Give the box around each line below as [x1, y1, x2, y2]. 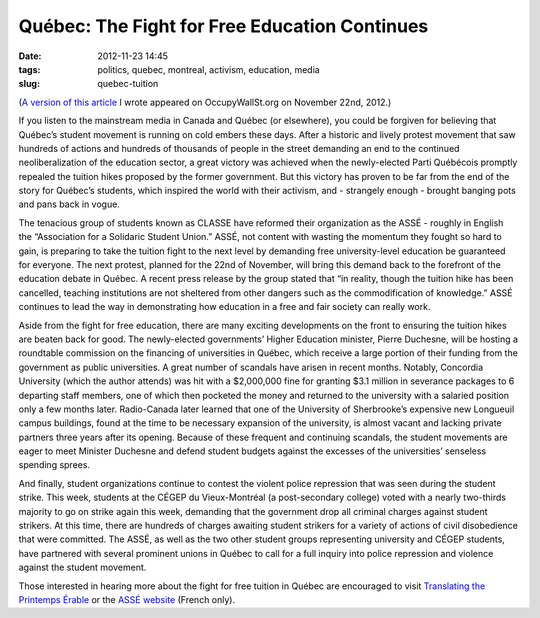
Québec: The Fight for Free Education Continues [18, 15, 429, 37]
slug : [18, 78, 40, 90]
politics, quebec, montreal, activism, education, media [97, 63, 320, 75]
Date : [18, 50, 42, 62]
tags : [18, 63, 41, 75]
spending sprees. [18, 459, 90, 471]
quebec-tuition [97, 78, 159, 90]
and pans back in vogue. [18, 198, 120, 210]
